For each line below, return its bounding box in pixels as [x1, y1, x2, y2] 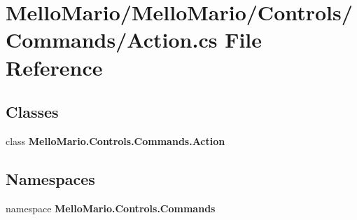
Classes [6, 101, 59, 123]
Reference [6, 53, 103, 81]
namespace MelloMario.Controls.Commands [6, 200, 216, 215]
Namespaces [6, 167, 95, 189]
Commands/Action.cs [6, 25, 218, 54]
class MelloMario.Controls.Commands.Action [6, 133, 225, 148]
